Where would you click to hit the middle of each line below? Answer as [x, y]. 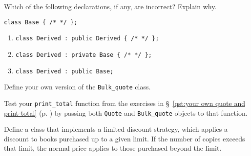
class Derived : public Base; [64, 71]
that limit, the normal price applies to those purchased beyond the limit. [113, 148]
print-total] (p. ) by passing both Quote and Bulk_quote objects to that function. [126, 113]
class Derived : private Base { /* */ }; [84, 55]
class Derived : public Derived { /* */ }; [87, 39]
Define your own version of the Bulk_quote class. [77, 87]
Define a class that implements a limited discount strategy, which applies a [116, 129]
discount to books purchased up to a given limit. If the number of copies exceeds [125, 138]
